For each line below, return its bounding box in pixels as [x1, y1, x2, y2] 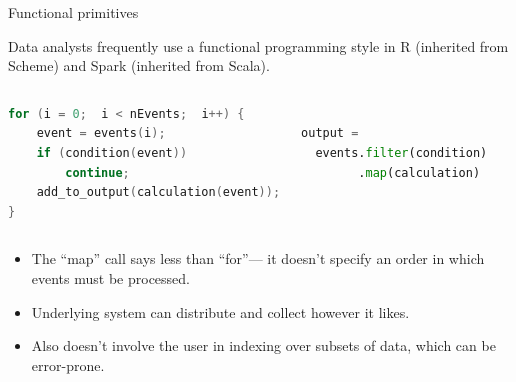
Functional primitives [8, 2, 139, 22]
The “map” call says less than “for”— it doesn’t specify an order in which [31, 248, 485, 269]
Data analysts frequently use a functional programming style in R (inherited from [8, 35, 509, 56]
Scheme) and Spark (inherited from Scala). [8, 55, 270, 76]
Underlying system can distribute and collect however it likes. [31, 301, 410, 322]
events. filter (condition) [315, 145, 488, 160]
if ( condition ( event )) [36, 145, 188, 160]
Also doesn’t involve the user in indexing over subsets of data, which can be [31, 335, 496, 356]
